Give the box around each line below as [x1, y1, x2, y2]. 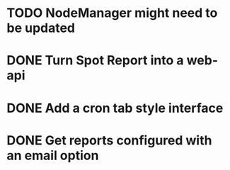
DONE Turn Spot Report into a [6, 52, 184, 69]
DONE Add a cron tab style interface [6, 100, 224, 116]
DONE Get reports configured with [6, 132, 212, 148]
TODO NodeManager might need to [6, 5, 218, 21]
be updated [6, 20, 76, 36]
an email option [6, 147, 99, 164]
